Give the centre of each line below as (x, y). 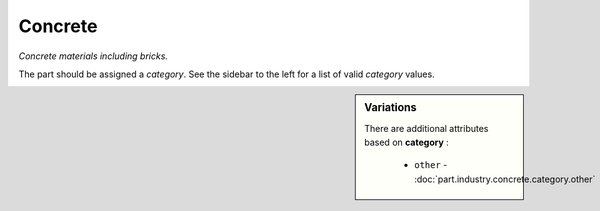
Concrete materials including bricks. (93, 56)
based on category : (406, 142)
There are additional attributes (426, 128)
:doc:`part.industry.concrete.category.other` (505, 179)
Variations (390, 108)
